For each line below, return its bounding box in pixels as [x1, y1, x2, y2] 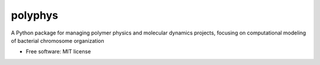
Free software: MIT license [25, 48, 91, 55]
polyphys [11, 9, 59, 22]
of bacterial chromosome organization [11, 37, 104, 44]
